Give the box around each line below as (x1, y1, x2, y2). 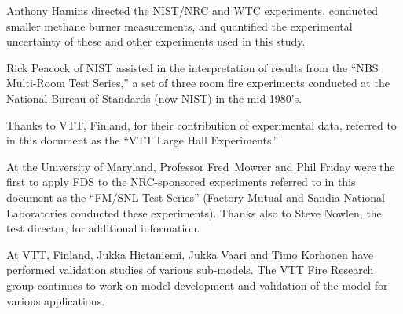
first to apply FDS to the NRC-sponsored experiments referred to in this (6, 173, 356, 190)
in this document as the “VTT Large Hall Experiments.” (6, 132, 279, 148)
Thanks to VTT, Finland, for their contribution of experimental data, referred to (6, 116, 397, 133)
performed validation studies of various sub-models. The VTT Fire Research (6, 261, 374, 278)
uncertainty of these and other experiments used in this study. (6, 33, 306, 49)
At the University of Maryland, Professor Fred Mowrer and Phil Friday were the (6, 158, 395, 174)
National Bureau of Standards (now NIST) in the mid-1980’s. (6, 89, 302, 106)
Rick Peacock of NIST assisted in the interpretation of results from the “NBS (6, 59, 379, 75)
